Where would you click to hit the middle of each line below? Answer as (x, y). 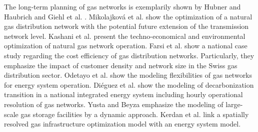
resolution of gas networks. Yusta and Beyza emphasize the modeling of (114, 104)
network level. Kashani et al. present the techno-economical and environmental (125, 36)
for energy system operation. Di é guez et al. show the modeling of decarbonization (129, 84)
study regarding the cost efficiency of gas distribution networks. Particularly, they (129, 55)
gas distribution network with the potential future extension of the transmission (126, 26)
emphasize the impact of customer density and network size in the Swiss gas (121, 65)
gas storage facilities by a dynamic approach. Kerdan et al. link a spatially (135, 114)
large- (234, 104)
